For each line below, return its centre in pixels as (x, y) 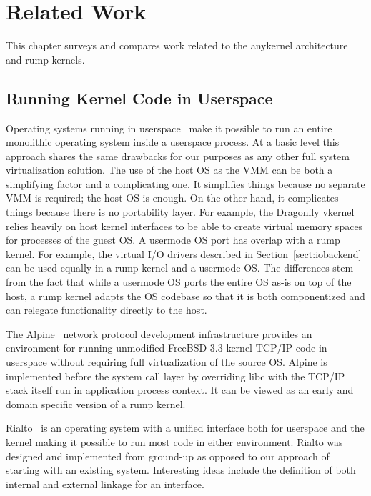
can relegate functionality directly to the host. (107, 310)
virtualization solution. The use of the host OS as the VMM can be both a (169, 170)
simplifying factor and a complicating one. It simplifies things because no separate (185, 183)
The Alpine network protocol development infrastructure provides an (159, 333)
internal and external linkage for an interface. (105, 483)
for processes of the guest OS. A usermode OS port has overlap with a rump (173, 240)
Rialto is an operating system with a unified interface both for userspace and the (185, 428)
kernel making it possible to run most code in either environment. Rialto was (174, 441)
